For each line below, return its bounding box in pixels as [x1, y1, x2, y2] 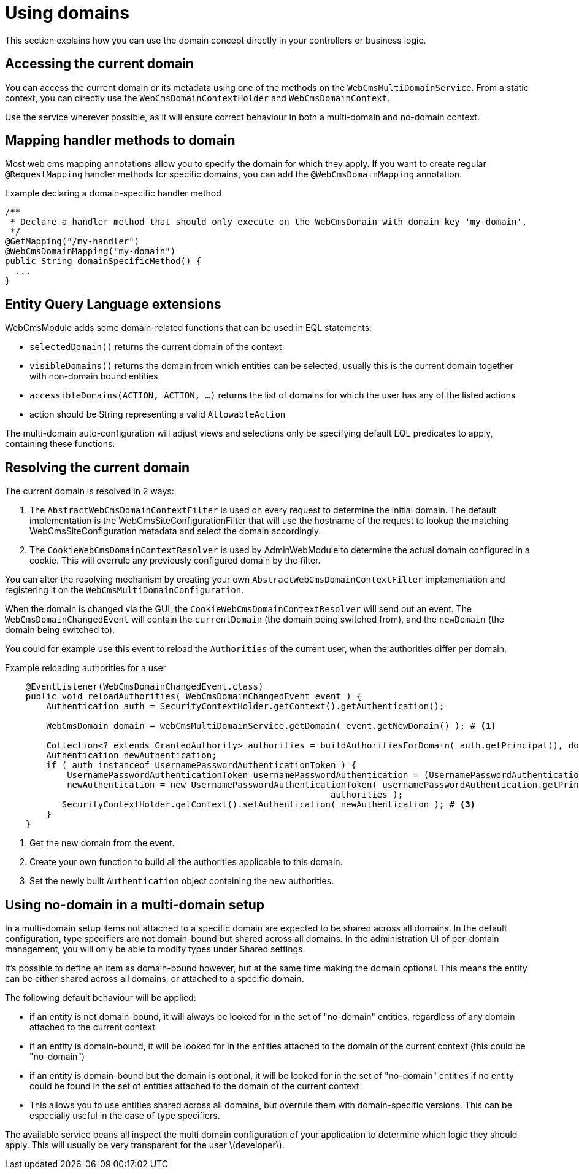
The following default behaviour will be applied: [5, 992, 196, 1003]
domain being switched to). [5, 624, 115, 636]
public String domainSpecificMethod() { [5, 256, 202, 266]
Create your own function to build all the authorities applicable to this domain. [29, 857, 343, 868]
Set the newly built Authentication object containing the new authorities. [29, 876, 334, 887]
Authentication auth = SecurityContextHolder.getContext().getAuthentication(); [46, 701, 445, 712]
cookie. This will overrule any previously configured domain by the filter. [29, 555, 321, 566]
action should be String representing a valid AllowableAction [29, 409, 286, 420]
